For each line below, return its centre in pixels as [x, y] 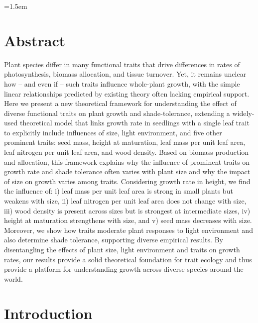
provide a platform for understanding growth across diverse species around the [124, 269]
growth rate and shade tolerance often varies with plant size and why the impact [127, 171]
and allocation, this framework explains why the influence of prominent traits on [127, 161]
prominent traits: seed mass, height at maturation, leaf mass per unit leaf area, [125, 142]
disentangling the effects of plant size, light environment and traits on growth [122, 249]
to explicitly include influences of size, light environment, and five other [113, 132]
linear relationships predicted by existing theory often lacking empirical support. [127, 93]
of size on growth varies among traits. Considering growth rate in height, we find [127, 181]
